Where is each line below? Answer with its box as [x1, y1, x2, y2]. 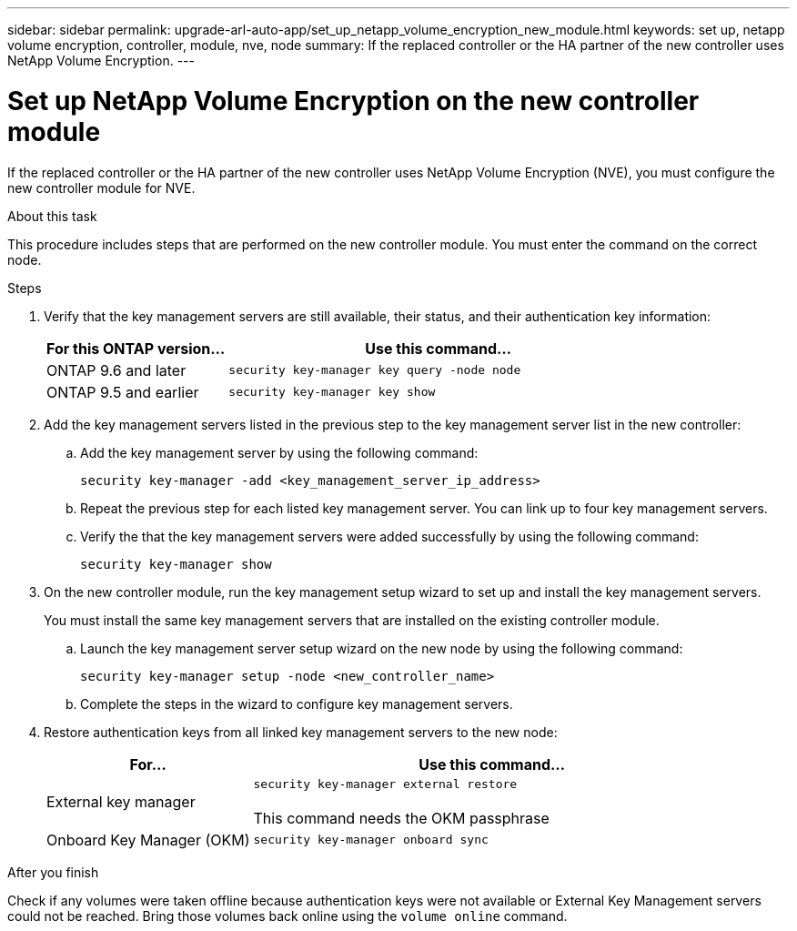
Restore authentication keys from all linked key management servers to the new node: [44, 724, 558, 740]
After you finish [7, 864, 99, 880]
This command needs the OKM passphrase [253, 808, 550, 827]
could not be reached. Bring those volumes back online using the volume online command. [7, 907, 568, 924]
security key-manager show [80, 556, 272, 572]
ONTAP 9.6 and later [46, 360, 187, 379]
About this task [7, 207, 97, 224]
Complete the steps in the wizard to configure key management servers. [80, 695, 513, 712]
